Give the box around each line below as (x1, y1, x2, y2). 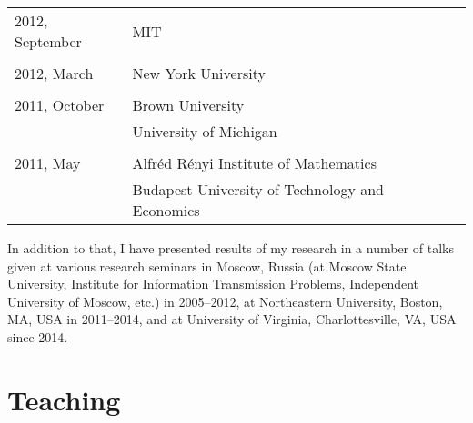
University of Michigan (132, 121, 277, 142)
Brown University (132, 94, 245, 115)
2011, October (15, 94, 105, 115)
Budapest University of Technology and (132, 179, 384, 200)
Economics (132, 200, 200, 221)
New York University (132, 63, 266, 84)
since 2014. (7, 327, 68, 346)
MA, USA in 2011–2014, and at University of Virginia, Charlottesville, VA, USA (7, 310, 457, 329)
